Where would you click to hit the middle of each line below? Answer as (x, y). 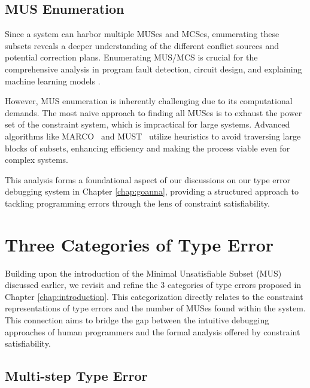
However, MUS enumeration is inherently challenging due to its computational (149, 101)
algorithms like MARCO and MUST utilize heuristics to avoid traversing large (153, 136)
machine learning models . (53, 81)
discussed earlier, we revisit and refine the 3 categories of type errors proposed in (153, 285)
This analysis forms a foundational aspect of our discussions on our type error (148, 179)
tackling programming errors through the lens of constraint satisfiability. (137, 203)
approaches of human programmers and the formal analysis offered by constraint (153, 331)
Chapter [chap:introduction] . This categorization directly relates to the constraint (154, 296)
